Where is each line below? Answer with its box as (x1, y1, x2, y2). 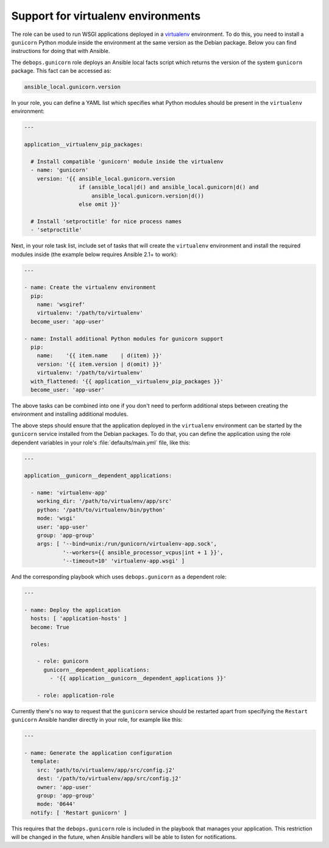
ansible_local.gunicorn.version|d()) (91, 192, 204, 199)
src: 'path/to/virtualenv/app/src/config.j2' (37, 766, 175, 774)
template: (30, 758, 60, 765)
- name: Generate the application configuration (24, 749, 172, 756)
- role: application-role (37, 692, 115, 699)
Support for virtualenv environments (11, 9, 201, 23)
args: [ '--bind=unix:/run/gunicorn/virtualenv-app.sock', (37, 540, 218, 547)
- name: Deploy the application (24, 607, 121, 613)
